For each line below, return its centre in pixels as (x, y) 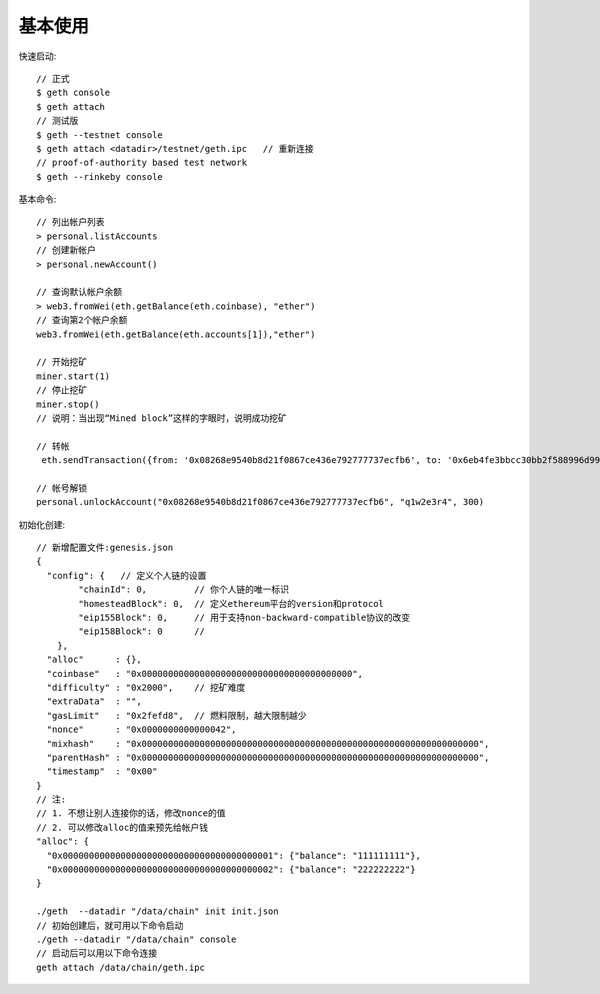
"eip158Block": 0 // (141, 631)
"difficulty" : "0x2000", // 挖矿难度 (146, 687)
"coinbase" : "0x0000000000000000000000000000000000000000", (205, 673)
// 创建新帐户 (66, 250)
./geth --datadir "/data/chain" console (136, 939)
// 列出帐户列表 (70, 222)
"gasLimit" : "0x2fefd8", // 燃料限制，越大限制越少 (176, 715)
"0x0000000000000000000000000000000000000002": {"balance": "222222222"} (231, 869)
